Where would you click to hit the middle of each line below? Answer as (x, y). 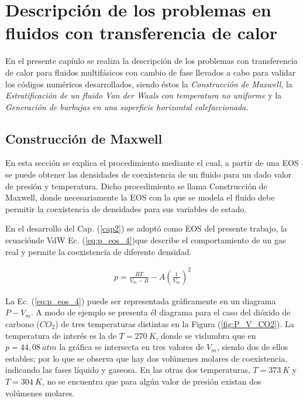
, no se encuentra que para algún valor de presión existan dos (151, 381)
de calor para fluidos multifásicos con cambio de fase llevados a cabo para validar (151, 72)
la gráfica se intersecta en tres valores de (132, 347)
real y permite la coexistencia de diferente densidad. (99, 251)
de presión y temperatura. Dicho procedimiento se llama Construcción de (136, 186)
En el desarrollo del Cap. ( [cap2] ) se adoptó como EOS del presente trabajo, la (146, 228)
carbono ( (23, 323)
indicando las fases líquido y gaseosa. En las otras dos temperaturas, (128, 370)
